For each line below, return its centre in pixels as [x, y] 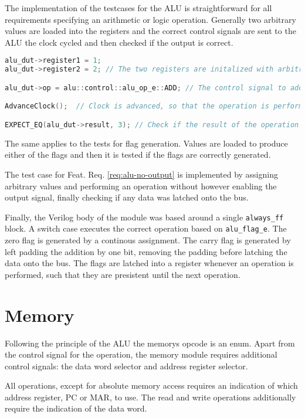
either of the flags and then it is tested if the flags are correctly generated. [138, 154]
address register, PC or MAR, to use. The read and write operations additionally [150, 397]
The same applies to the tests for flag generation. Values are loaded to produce [146, 143]
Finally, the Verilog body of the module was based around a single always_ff [144, 217]
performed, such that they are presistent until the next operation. [123, 274]
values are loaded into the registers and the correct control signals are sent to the [150, 31]
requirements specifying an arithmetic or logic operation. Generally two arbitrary [150, 19]
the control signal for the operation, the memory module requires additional [141, 354]
